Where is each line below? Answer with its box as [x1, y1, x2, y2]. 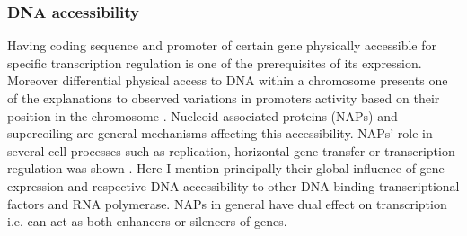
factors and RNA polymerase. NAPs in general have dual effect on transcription [7, 194, 447, 213]
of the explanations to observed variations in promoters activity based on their [7, 89, 440, 107]
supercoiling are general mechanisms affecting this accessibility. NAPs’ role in [7, 124, 433, 143]
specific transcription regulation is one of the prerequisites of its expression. [7, 53, 422, 72]
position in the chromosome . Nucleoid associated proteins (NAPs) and [7, 106, 398, 125]
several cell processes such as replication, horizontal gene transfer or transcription [7, 141, 455, 160]
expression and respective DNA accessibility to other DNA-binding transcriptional [7, 176, 460, 195]
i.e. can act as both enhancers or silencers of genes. [7, 212, 287, 231]
